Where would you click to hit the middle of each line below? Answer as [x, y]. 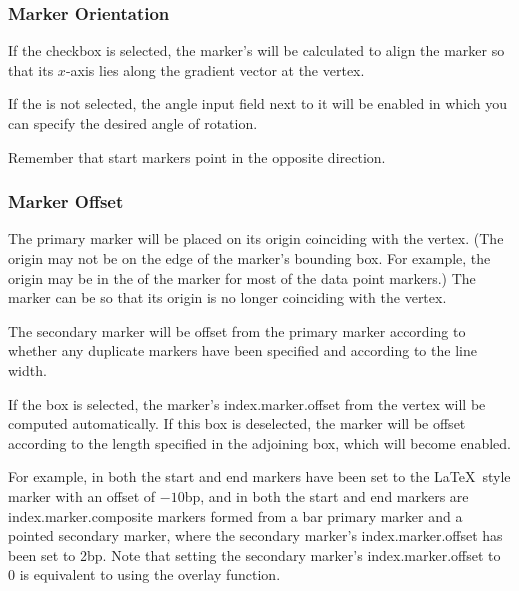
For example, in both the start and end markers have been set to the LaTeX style [259, 476]
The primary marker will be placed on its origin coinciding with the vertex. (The [256, 238]
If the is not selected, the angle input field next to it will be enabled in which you [258, 103]
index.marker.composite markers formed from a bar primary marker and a [235, 515]
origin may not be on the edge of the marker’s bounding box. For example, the [249, 258]
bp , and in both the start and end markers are [326, 495]
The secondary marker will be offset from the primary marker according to [237, 330]
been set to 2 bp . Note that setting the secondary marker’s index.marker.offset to [254, 554]
